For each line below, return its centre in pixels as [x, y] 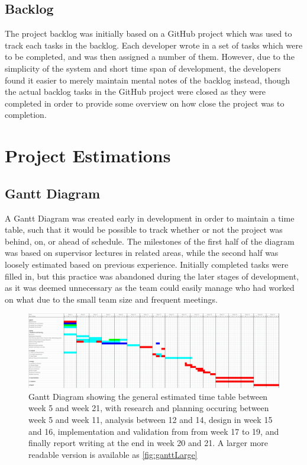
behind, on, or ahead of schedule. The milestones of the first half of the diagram [150, 241]
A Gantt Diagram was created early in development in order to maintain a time [150, 218]
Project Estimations [88, 155]
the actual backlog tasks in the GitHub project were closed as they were [135, 92]
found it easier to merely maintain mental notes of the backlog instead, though [148, 80]
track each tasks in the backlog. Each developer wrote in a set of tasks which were [154, 45]
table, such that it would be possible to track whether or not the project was [144, 230]
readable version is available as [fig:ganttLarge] [113, 454]
